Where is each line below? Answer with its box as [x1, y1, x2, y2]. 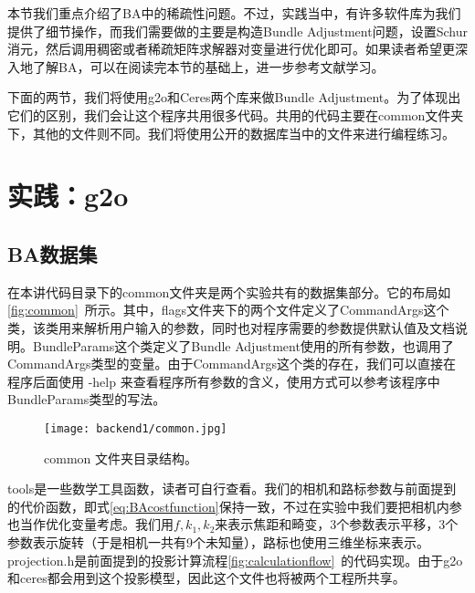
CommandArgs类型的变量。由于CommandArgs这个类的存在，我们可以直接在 [7, 354, 457, 373]
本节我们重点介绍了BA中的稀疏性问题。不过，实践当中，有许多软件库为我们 [7, 4, 461, 22]
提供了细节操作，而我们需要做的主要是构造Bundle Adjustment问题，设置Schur [7, 21, 468, 40]
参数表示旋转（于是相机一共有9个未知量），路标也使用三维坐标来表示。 [7, 532, 429, 551]
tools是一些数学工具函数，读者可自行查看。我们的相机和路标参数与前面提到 [7, 479, 457, 498]
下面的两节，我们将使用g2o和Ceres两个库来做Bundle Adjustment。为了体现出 [7, 88, 461, 107]
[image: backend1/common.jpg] [44, 421, 227, 435]
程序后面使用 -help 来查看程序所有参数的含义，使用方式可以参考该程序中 [7, 371, 440, 390]
